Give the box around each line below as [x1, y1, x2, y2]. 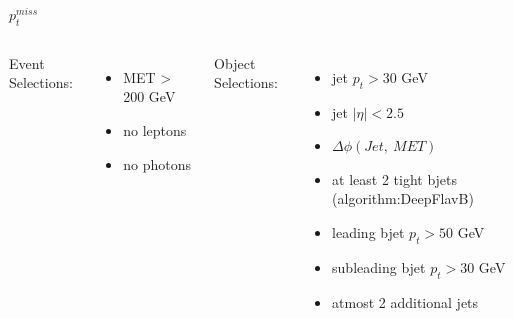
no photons [123, 153, 191, 174]
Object [214, 52, 256, 73]
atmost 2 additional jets [332, 291, 479, 312]
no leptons [123, 119, 187, 140]
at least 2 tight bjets [332, 168, 458, 189]
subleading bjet [332, 256, 426, 277]
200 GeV [123, 86, 176, 107]
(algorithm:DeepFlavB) [332, 188, 474, 209]
